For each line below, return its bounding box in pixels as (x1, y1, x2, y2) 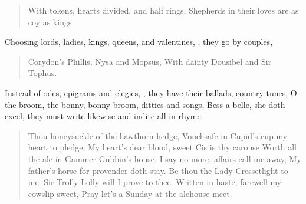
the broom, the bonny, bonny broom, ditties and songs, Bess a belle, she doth (5, 98, 285, 110)
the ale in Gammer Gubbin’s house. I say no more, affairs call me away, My (28, 152, 301, 164)
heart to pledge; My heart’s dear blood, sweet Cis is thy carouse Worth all (28, 141, 297, 153)
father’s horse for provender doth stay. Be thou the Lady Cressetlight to (28, 164, 288, 176)
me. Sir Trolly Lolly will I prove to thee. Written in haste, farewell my (28, 176, 282, 188)
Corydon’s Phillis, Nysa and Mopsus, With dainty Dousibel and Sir (28, 55, 272, 67)
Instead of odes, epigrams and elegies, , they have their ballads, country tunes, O (5, 86, 297, 98)
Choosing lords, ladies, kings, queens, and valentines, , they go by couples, (5, 35, 273, 48)
